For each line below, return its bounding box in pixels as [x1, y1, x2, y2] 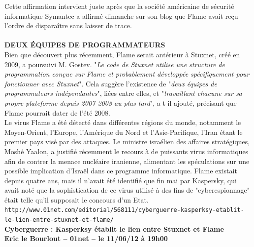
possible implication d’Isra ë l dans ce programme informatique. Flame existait [4, 165, 237, 176]
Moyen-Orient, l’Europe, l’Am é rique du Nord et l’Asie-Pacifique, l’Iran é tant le [4, 126, 243, 137]
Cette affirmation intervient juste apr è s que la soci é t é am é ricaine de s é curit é [4, 1, 234, 11]
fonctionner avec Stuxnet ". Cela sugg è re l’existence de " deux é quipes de [4, 78, 217, 88]
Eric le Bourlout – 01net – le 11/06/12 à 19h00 [4, 233, 168, 244]
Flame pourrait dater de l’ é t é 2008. [4, 107, 111, 118]
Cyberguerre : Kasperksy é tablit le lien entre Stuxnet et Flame [4, 223, 224, 234]
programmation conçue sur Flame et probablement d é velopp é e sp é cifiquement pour [4, 69, 250, 79]
